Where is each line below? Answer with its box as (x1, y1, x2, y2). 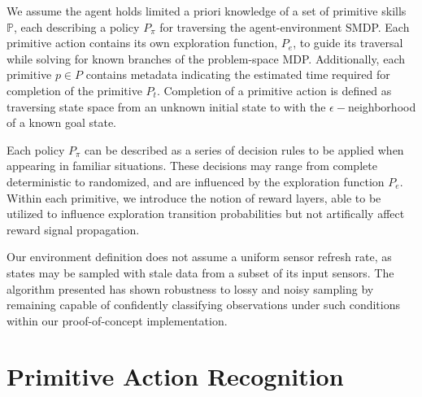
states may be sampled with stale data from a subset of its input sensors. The (7, 264, 394, 281)
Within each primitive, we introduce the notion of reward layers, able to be (7, 189, 381, 206)
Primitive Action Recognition (7, 360, 344, 393)
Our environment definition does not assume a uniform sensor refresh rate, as (7, 248, 392, 265)
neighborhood (347, 98, 416, 115)
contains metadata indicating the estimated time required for (85, 66, 390, 83)
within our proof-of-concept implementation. (7, 312, 228, 329)
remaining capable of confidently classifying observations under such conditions (7, 296, 401, 313)
